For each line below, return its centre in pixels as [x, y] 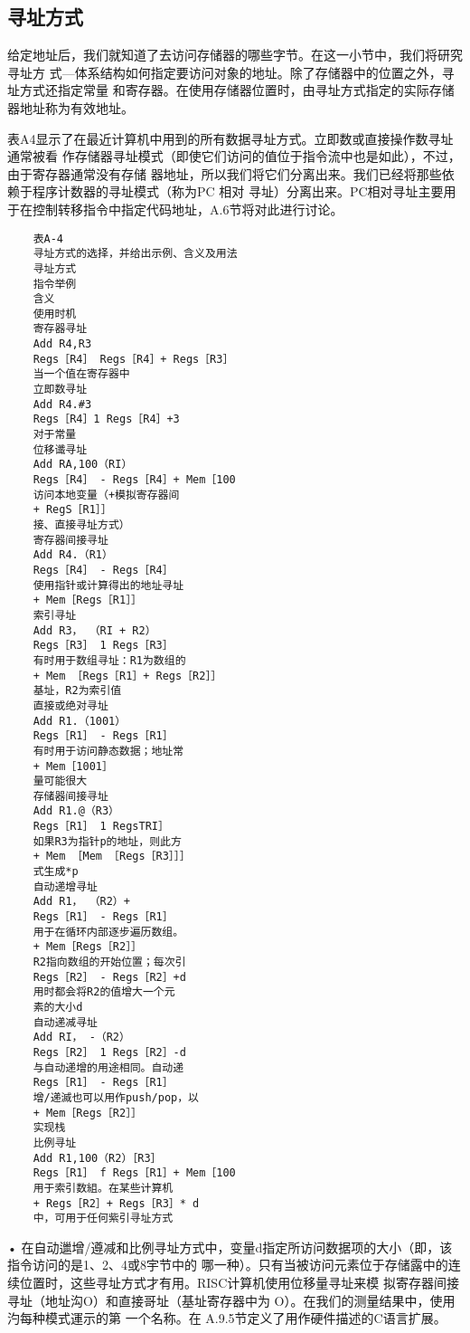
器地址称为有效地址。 [70, 107]
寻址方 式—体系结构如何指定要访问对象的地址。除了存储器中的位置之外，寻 [231, 72]
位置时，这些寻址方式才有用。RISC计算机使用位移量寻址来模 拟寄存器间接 [239, 1283]
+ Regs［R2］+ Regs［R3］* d [116, 1203]
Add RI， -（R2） [81, 1038]
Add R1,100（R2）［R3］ [97, 1158]
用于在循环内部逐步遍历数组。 [108, 932]
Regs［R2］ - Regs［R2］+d [109, 977]
